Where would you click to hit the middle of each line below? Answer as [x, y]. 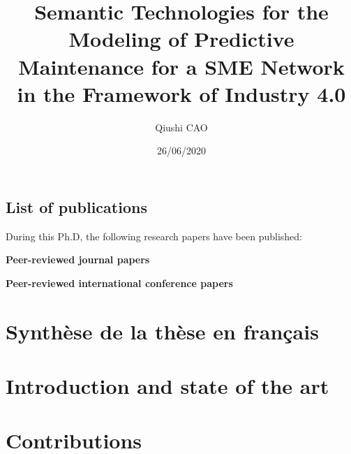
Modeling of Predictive [181, 39]
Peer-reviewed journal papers [78, 259]
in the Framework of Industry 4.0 [181, 93]
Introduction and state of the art [167, 386]
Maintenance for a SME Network [181, 66]
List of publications [76, 206]
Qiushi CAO [181, 127]
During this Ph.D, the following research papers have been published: [154, 236]
